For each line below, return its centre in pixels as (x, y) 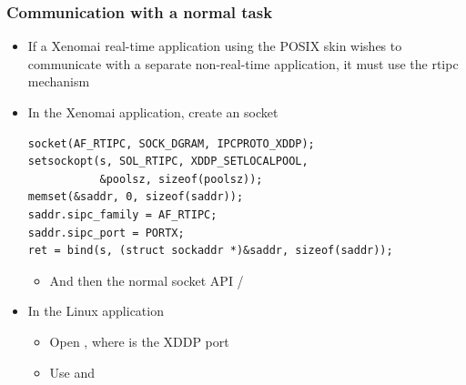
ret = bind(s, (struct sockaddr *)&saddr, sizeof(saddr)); (210, 251)
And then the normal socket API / (147, 280)
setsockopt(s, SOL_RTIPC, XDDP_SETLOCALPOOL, (168, 162)
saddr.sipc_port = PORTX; (106, 233)
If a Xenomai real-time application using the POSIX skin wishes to (215, 46)
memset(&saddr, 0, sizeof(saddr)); (136, 197)
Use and (72, 372)
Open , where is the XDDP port (139, 341)
